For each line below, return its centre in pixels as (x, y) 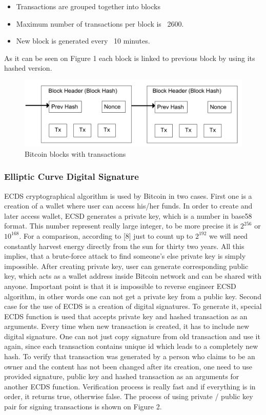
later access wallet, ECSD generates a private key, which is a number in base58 (128, 215)
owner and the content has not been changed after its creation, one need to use (128, 366)
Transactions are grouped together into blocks (88, 6)
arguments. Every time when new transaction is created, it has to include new (127, 326)
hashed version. (28, 68)
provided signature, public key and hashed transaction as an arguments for (122, 376)
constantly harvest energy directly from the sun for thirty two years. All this (124, 246)
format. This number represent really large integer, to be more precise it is (121, 226)
